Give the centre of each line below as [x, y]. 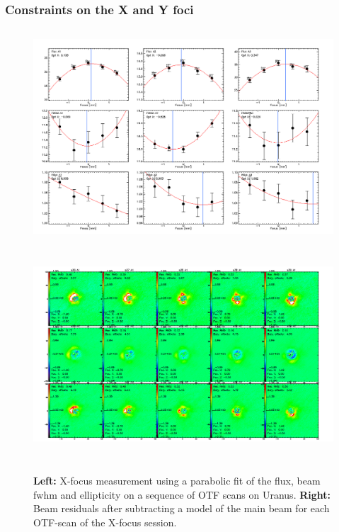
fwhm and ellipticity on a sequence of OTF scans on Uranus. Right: [182, 494]
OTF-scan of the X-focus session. [105, 522]
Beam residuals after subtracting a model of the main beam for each [182, 508]
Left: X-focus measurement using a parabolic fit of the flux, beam [177, 481]
